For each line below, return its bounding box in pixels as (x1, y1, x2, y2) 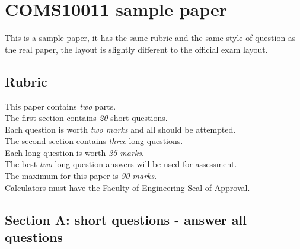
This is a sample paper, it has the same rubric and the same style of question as (5, 31, 296, 44)
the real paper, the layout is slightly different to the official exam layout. (5, 43, 268, 55)
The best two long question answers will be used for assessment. (5, 158, 237, 170)
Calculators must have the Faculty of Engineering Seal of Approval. (5, 181, 250, 193)
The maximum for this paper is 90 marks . (5, 170, 157, 182)
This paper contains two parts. (5, 100, 116, 112)
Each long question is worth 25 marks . (5, 146, 144, 158)
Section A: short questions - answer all (5, 210, 247, 228)
